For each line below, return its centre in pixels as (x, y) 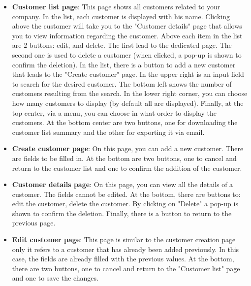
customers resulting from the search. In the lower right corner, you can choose (130, 93)
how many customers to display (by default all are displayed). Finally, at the (128, 103)
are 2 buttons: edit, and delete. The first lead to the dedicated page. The (122, 45)
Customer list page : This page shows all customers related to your (116, 6)
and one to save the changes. (55, 278)
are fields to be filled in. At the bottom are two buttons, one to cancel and (124, 158)
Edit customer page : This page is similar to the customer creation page (124, 239)
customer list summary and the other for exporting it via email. (108, 132)
